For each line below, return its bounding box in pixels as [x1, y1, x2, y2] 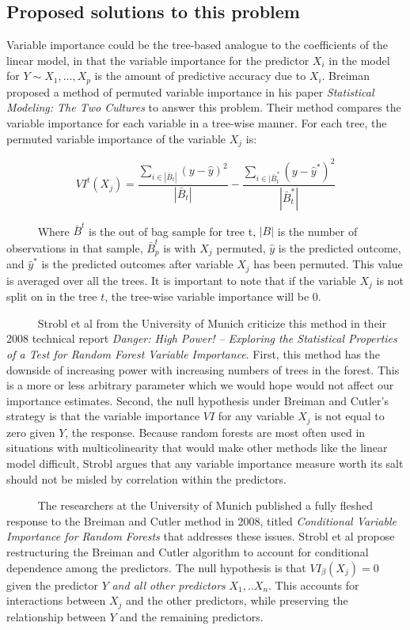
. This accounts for [268, 576, 359, 593]
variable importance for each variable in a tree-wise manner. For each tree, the [6, 115, 387, 131]
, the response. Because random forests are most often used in [65, 423, 366, 440]
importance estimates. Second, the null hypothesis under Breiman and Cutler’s [6, 392, 389, 408]
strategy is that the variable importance [6, 408, 200, 424]
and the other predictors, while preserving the [126, 592, 348, 609]
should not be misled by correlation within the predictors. [6, 470, 287, 487]
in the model [328, 51, 390, 68]
